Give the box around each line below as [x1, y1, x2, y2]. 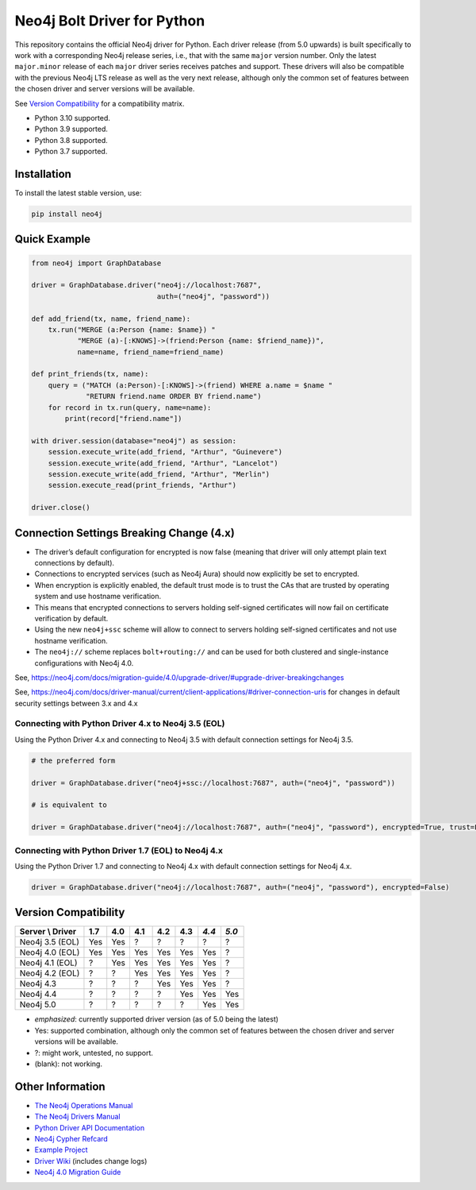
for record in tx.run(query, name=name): [48, 403, 212, 412]
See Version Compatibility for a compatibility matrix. [14, 99, 185, 108]
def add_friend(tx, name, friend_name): [31, 314, 190, 323]
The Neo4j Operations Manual [34, 1100, 133, 1110]
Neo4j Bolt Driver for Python [14, 12, 205, 29]
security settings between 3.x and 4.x [14, 698, 138, 708]
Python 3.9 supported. [34, 124, 109, 134]
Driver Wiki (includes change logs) [34, 1156, 148, 1165]
